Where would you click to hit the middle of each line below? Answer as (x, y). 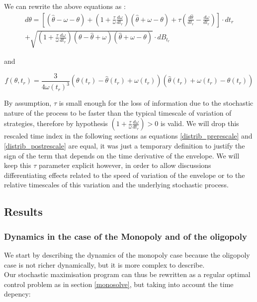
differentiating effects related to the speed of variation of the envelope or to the (125, 175)
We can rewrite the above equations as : (65, 6)
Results (23, 212)
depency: (17, 294)
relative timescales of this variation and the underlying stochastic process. (116, 185)
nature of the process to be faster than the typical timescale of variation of (118, 112)
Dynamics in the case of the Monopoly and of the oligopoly (126, 236)
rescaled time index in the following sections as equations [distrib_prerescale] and (128, 136)
